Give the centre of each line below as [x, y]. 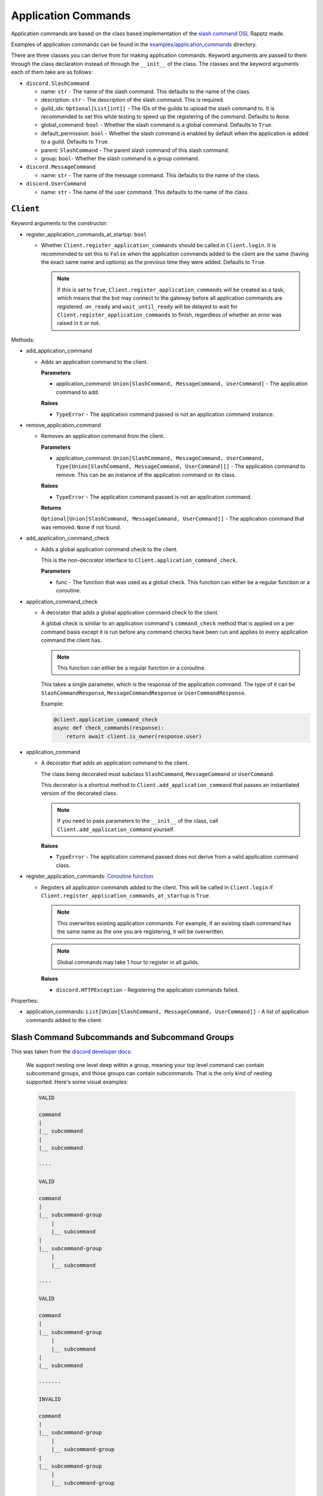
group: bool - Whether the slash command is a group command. [120, 159]
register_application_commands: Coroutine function [90, 876]
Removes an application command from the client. [103, 436]
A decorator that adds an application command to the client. [115, 763]
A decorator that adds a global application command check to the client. [130, 612]
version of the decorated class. [79, 793]
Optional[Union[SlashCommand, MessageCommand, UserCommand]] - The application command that [173, 519]
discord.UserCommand [56, 184]
